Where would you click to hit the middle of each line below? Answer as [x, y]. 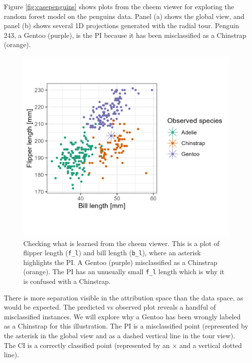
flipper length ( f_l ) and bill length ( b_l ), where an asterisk [112, 253]
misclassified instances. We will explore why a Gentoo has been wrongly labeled [122, 316]
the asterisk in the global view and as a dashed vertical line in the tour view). [120, 336]
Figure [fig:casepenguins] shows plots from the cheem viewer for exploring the [119, 6]
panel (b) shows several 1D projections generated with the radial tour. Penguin [122, 25]
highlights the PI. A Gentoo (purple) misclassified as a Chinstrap [120, 262]
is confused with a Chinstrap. [67, 281]
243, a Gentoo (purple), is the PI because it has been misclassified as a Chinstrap [125, 35]
